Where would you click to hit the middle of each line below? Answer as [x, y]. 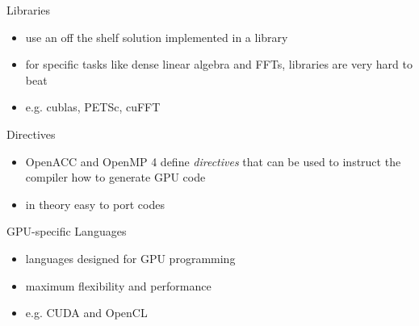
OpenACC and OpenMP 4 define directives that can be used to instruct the [213, 161]
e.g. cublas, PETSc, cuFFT [93, 107]
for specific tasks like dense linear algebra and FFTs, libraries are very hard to [219, 64]
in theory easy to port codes [95, 204]
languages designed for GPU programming [130, 258]
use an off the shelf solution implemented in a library [157, 37]
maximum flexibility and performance [118, 285]
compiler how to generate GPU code [115, 177]
